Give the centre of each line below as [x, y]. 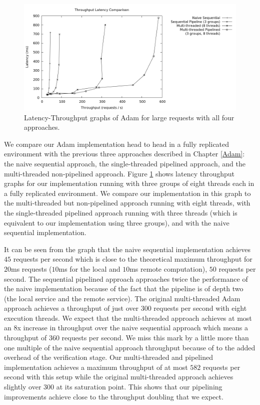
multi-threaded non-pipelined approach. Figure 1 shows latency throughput [119, 173]
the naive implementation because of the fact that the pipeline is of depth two [124, 288]
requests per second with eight [200, 308]
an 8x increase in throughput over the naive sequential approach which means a [126, 328]
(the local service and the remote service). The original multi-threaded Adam [122, 298]
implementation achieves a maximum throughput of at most [96, 367]
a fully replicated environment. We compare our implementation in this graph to [127, 193]
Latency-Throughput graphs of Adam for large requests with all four [129, 117]
